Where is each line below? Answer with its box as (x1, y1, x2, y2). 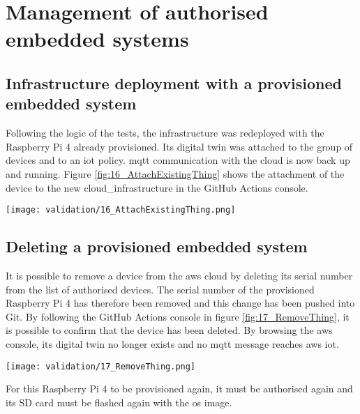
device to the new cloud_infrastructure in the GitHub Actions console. (6, 180, 308, 194)
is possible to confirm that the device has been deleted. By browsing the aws (6, 323, 333, 337)
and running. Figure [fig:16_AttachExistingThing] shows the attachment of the (6, 166, 345, 181)
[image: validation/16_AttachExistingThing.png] (6, 205, 236, 215)
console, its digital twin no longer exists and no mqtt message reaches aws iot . (6, 336, 339, 351)
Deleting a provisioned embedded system (6, 236, 308, 257)
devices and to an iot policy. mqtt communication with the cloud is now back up (6, 153, 350, 167)
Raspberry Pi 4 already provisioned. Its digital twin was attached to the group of (6, 139, 353, 153)
